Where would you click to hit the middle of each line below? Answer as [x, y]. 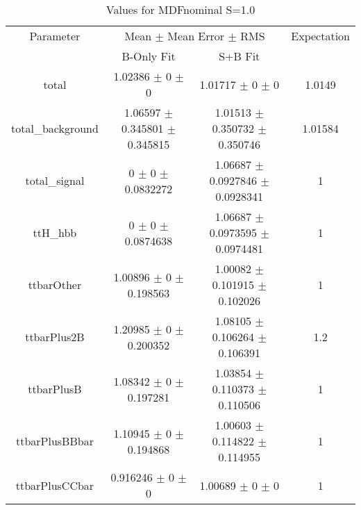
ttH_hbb [55, 232]
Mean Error [196, 36]
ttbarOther [55, 285]
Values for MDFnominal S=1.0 [180, 9]
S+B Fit [240, 56]
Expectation [320, 36]
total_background [55, 128]
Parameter [55, 36]
